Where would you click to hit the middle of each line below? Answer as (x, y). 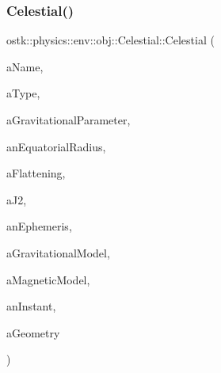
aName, (25, 66)
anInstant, (31, 306)
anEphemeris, (39, 226)
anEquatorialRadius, (56, 146)
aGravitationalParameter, (69, 120)
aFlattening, (36, 173)
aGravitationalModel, (58, 252)
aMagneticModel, (48, 279)
